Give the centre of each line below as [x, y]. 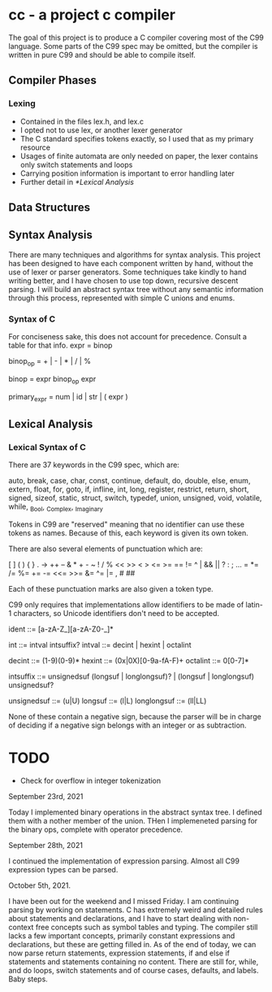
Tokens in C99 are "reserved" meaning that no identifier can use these [127, 524]
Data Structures [50, 208]
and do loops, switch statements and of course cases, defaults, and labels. [134, 970]
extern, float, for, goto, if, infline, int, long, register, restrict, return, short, [129, 489]
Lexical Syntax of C [47, 447]
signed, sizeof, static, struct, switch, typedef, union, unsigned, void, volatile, [135, 498]
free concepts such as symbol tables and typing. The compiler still [147, 927]
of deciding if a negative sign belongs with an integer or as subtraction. [127, 725]
